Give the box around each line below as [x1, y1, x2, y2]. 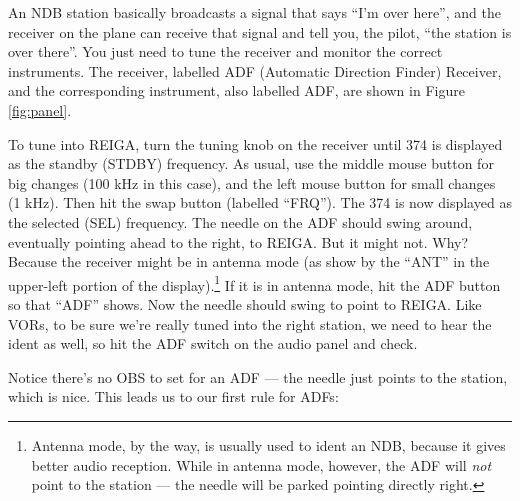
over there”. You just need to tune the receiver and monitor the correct [8, 41, 443, 62]
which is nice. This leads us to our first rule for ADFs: [8, 386, 339, 407]
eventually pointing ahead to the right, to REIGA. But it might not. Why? [8, 231, 469, 252]
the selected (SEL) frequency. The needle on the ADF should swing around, [8, 211, 473, 232]
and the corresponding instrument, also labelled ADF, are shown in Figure [8, 80, 465, 101]
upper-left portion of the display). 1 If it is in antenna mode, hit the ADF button [8, 271, 501, 295]
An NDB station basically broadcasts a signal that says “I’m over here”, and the [8, 2, 501, 22]
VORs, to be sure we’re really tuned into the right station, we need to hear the [8, 313, 492, 334]
